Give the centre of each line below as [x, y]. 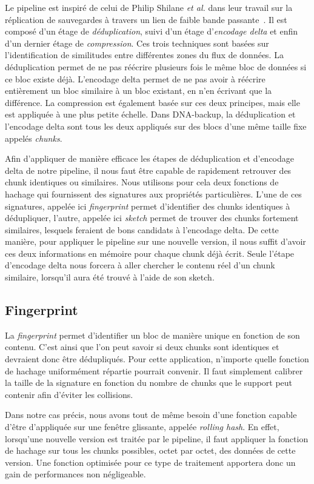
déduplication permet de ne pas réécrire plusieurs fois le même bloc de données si [156, 66]
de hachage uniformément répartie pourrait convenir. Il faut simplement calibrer [154, 370]
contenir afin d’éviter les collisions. [69, 394]
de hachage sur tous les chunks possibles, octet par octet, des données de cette [150, 450]
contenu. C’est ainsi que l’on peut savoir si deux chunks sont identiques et [142, 347]
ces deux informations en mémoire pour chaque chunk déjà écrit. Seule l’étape [150, 253]
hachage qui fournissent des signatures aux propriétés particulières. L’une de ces [153, 194]
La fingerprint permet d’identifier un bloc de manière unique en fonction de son [152, 335]
